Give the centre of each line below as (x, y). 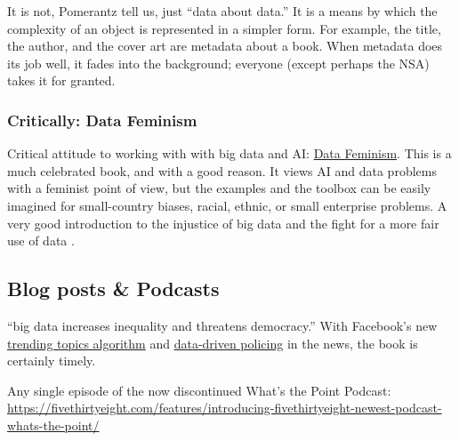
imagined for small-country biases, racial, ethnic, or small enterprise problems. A (227, 205)
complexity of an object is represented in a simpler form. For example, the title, (224, 28)
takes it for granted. (61, 80)
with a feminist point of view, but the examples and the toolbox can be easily (219, 188)
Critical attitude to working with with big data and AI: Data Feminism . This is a (229, 153)
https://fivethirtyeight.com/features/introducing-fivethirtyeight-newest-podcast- (225, 408)
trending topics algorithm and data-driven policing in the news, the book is (213, 343)
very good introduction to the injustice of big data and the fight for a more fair (223, 223)
